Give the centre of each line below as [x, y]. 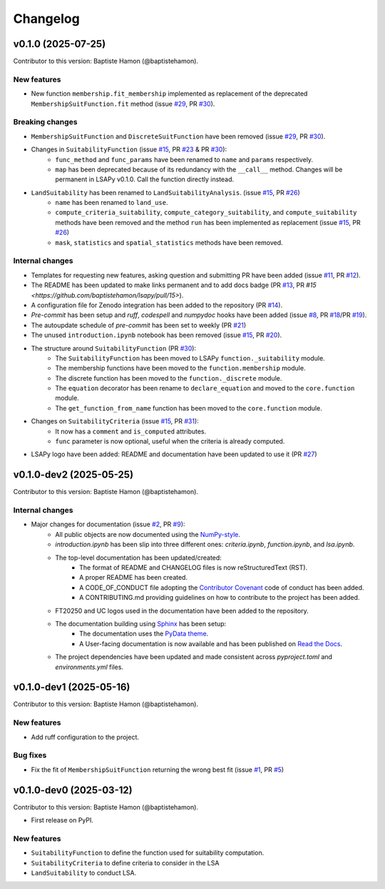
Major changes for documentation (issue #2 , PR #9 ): [108, 524]
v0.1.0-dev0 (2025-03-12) [73, 790]
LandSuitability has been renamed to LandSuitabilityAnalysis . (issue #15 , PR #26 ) [166, 192]
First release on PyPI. [62, 820]
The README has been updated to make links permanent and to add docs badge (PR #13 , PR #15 [174, 285]
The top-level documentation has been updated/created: [139, 558]
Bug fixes [30, 755]
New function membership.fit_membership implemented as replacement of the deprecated [169, 94]
